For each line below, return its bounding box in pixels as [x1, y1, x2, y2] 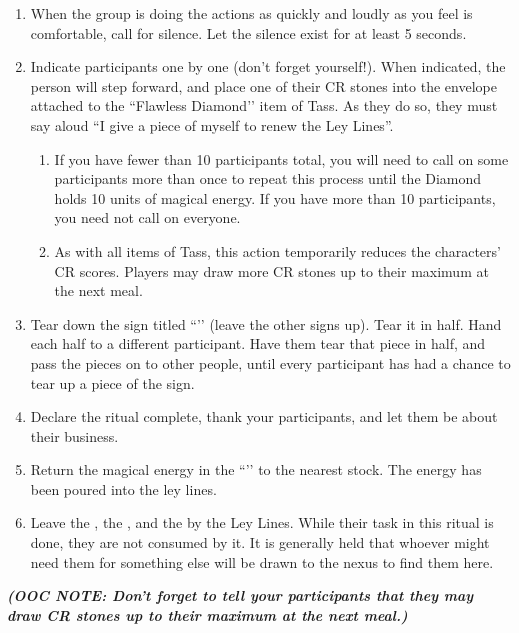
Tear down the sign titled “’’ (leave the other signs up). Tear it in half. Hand [30, 313, 502, 334]
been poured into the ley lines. [30, 478, 217, 499]
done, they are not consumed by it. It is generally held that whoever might [30, 532, 490, 553]
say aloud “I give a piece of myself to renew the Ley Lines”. [30, 114, 394, 135]
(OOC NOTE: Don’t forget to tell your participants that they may [7, 585, 474, 606]
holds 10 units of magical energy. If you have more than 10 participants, [54, 187, 496, 208]
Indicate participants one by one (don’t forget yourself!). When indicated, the [30, 56, 506, 77]
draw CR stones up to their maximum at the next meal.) [7, 604, 408, 625]
